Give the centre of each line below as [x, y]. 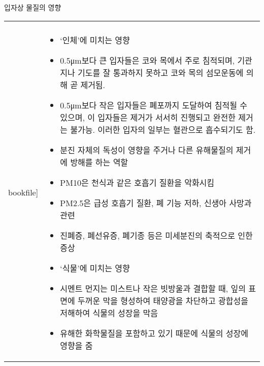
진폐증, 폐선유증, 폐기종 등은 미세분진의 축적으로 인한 [156, 235]
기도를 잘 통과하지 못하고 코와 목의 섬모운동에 [161, 72]
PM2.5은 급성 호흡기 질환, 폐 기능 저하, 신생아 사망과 [156, 203]
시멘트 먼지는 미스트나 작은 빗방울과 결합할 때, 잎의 [153, 288]
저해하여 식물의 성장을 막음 [109, 313]
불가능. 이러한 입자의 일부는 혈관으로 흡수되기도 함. [163, 129]
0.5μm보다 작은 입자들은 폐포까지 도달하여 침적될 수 [154, 105]
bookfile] [23, 192]
